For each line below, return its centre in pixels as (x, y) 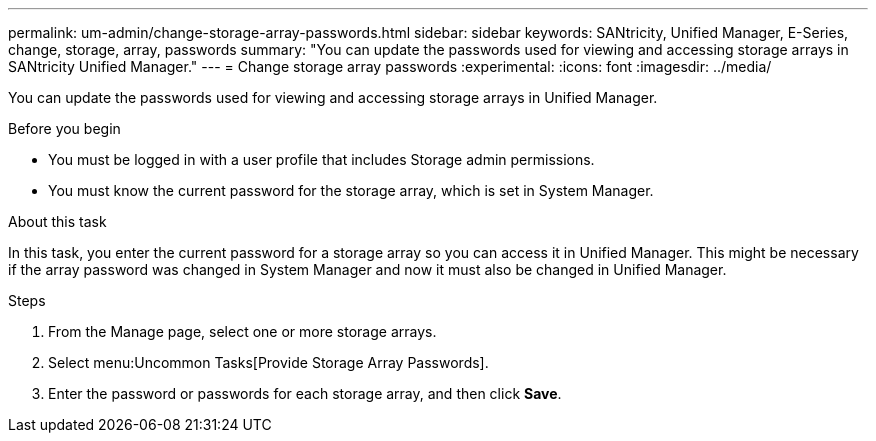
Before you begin (64, 128)
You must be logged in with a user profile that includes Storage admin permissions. (321, 159)
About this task (57, 221)
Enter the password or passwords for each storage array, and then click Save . (305, 393)
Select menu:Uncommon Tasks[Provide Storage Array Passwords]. (268, 362)
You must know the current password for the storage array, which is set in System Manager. (351, 190)
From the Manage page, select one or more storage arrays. (242, 331)
